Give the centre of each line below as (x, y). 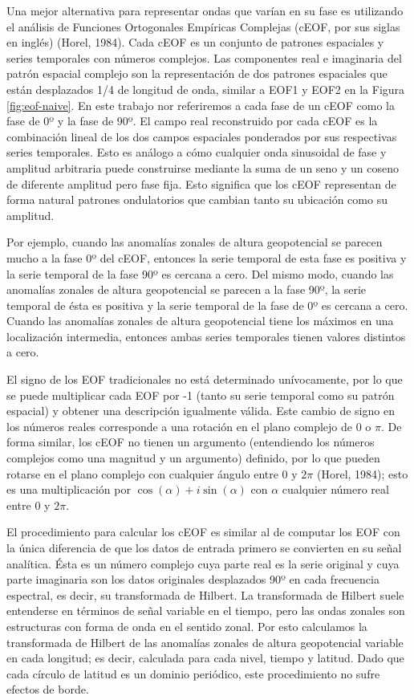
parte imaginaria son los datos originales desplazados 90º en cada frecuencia (193, 579)
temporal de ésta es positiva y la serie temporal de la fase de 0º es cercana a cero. (207, 305)
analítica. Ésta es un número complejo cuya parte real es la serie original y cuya (203, 563)
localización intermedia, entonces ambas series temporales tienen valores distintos (206, 336)
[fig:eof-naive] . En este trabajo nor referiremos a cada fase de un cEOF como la (201, 105)
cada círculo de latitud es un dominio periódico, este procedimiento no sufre (193, 673)
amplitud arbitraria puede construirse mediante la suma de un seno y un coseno (203, 167)
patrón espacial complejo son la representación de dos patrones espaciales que (197, 73)
